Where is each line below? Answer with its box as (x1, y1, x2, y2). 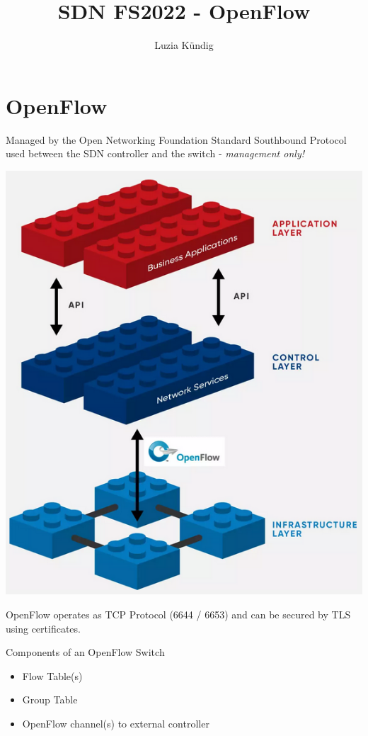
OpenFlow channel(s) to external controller (22, 715, 209, 730)
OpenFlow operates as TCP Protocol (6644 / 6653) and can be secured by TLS (6, 606, 351, 621)
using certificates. (6, 621, 81, 635)
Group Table (22, 692, 78, 707)
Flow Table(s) (22, 668, 83, 683)
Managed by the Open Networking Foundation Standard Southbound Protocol (6, 132, 347, 147)
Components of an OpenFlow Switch (6, 645, 165, 659)
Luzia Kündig (154, 38, 214, 52)
